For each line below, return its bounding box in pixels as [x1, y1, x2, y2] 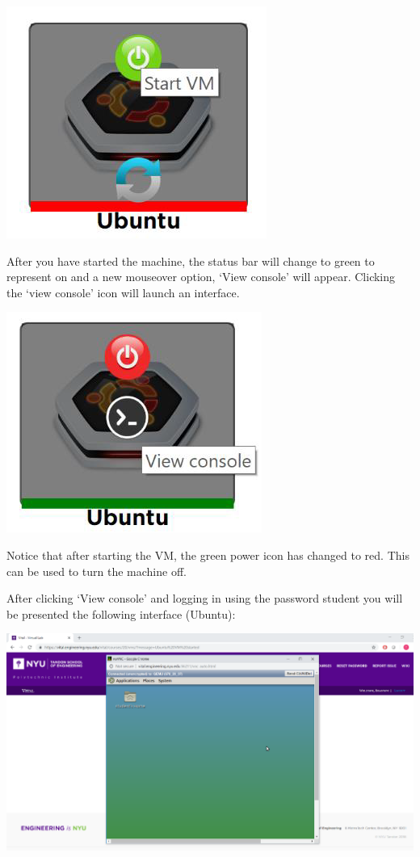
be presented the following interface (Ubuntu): [6, 605, 236, 622]
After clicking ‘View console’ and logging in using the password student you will [6, 590, 403, 607]
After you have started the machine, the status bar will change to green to [6, 252, 375, 269]
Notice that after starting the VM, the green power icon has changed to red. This [6, 546, 409, 563]
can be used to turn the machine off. [6, 562, 187, 579]
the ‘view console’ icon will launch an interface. [6, 284, 240, 300]
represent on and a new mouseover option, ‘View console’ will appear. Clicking [6, 268, 396, 285]
